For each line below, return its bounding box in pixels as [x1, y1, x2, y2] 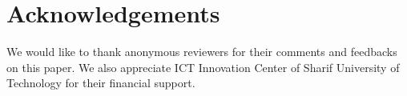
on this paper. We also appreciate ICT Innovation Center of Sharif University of [6, 58, 400, 75]
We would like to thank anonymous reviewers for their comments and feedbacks [6, 43, 397, 60]
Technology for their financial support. [6, 74, 195, 91]
